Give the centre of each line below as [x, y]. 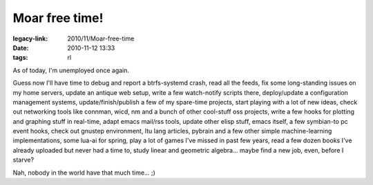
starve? [23, 160]
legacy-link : [30, 39]
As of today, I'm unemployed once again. [71, 70]
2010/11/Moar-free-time [101, 39]
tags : [20, 58]
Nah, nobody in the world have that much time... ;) [84, 173]
